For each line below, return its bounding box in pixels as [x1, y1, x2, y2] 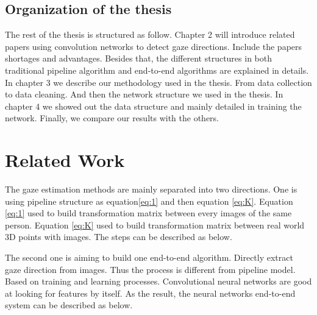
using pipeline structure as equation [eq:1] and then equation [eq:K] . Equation [5, 194, 293, 207]
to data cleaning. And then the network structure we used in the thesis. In [5, 88, 283, 101]
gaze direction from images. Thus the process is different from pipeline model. [5, 263, 296, 275]
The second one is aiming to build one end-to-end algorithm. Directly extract [5, 251, 293, 264]
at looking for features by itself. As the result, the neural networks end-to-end [5, 286, 296, 299]
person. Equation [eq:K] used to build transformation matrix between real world [5, 218, 305, 231]
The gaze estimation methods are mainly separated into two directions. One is [5, 183, 297, 196]
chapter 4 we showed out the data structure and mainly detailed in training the [5, 99, 302, 112]
